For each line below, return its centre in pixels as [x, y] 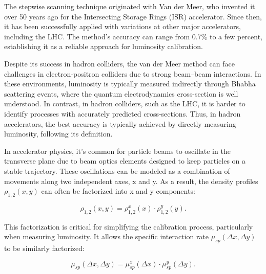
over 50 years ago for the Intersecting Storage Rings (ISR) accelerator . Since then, [133, 16]
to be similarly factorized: [44, 248]
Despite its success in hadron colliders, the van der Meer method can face [119, 63]
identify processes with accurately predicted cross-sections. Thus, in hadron [122, 113]
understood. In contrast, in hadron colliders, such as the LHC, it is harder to [125, 104]
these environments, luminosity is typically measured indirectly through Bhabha [130, 84]
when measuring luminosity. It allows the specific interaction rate [107, 236]
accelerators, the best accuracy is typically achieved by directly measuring [120, 123]
